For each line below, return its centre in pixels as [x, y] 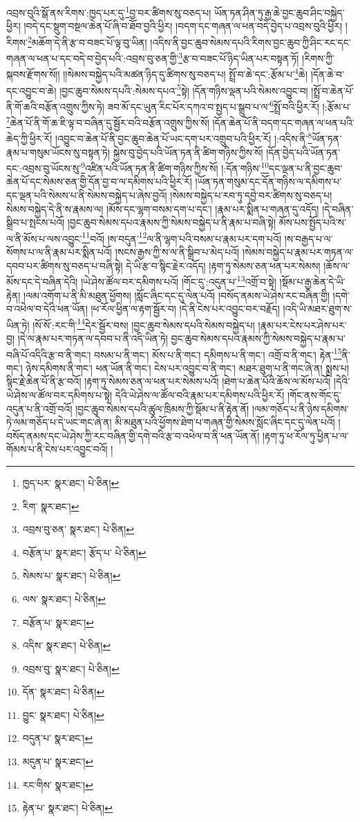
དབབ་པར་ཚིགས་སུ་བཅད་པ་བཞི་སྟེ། [65, 265]
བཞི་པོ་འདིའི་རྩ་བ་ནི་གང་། [49, 354]
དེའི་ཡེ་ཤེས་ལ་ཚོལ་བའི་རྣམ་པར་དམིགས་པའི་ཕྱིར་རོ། [200, 394]
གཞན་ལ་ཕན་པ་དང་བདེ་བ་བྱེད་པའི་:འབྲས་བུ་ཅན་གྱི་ [93, 58]
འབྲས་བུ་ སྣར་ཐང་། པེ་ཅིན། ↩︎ [71, 668]
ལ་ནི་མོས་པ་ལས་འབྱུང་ [44, 238]
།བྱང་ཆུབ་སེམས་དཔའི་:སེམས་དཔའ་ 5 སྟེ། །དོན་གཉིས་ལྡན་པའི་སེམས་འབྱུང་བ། [184, 89]
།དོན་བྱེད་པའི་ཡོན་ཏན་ [303, 152]
